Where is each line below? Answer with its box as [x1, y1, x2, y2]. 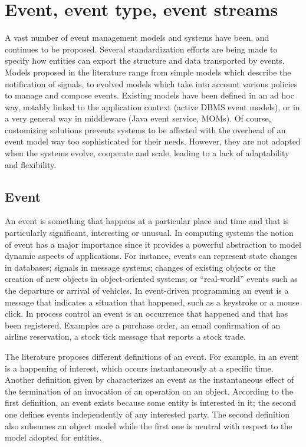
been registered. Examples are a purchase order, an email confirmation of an [5, 318, 281, 331]
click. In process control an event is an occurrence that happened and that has [5, 307, 288, 320]
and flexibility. [5, 158, 57, 170]
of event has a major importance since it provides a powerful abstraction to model [5, 238, 301, 250]
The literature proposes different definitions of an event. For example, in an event [5, 350, 299, 362]
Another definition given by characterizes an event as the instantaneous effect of [5, 373, 294, 386]
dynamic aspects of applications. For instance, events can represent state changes [5, 249, 298, 262]
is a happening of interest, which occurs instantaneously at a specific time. [5, 361, 274, 374]
